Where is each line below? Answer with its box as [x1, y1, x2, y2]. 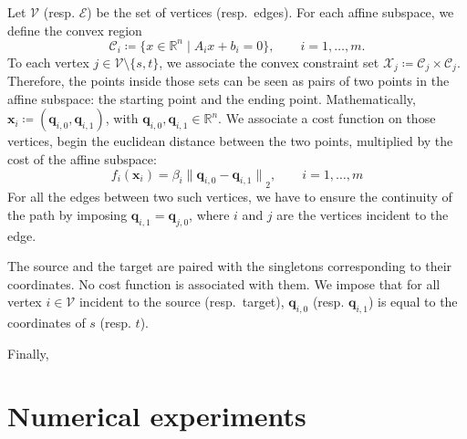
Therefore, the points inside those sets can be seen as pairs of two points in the [7, 71, 450, 90]
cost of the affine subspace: [7, 149, 157, 168]
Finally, [7, 343, 49, 362]
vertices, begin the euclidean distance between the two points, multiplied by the [7, 131, 453, 151]
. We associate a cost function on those [218, 109, 436, 128]
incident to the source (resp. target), [78, 292, 285, 311]
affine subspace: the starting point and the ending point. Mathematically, [7, 89, 416, 108]
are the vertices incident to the [276, 204, 449, 224]
